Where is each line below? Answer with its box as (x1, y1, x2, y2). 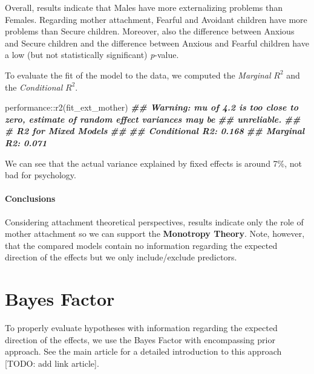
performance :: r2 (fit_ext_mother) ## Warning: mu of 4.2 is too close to (5, 101, 299, 114)
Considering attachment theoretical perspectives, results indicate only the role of (5, 215, 304, 228)
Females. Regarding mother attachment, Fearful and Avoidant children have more (5, 13, 307, 25)
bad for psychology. (5, 169, 76, 181)
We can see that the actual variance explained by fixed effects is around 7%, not (5, 156, 303, 169)
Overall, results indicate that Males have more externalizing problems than (5, 1, 283, 13)
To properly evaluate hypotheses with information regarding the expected (5, 321, 278, 334)
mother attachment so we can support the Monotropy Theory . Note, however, (5, 227, 305, 240)
